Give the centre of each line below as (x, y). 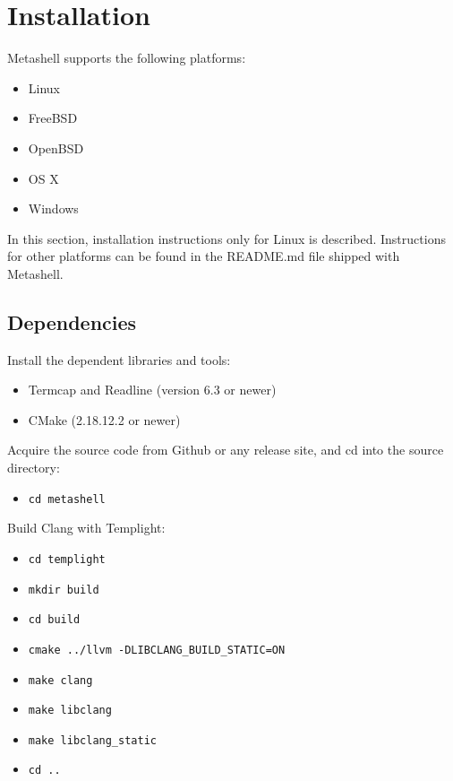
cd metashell (67, 499)
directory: (34, 468)
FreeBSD (53, 118)
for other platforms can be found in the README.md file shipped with (204, 256)
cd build (54, 620)
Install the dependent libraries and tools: (119, 359)
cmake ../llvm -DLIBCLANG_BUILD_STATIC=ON (157, 650)
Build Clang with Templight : (86, 528)
